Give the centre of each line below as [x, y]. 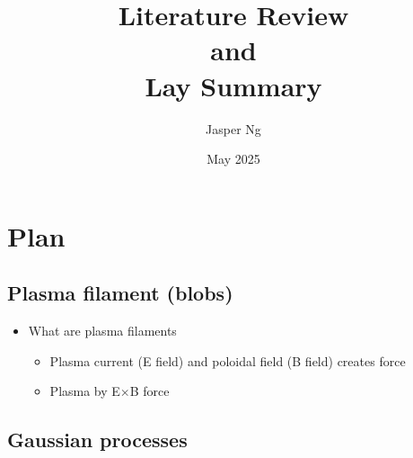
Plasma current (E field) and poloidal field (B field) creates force [228, 360]
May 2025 [233, 159]
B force [149, 391]
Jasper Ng [233, 128]
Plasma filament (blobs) [120, 293]
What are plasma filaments [102, 331]
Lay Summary [233, 85]
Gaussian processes [97, 440]
